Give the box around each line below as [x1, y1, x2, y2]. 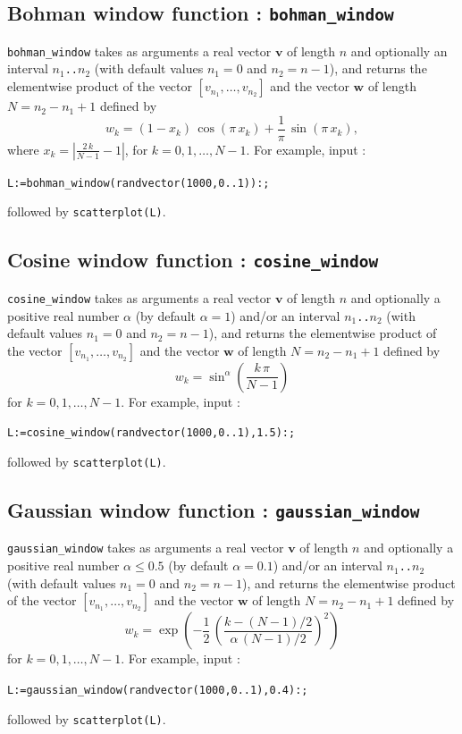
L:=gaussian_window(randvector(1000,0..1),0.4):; [7, 683, 308, 696]
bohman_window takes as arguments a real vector [7, 41, 272, 60]
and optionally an [350, 41, 448, 60]
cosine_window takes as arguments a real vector [7, 288, 272, 307]
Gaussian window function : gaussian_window [7, 496, 420, 524]
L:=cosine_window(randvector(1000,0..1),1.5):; [7, 426, 296, 440]
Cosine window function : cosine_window [7, 246, 379, 274]
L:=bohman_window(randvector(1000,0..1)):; [7, 176, 270, 190]
